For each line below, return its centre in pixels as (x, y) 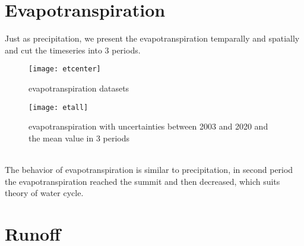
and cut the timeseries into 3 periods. (73, 50)
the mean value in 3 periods (79, 138)
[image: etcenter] (65, 69)
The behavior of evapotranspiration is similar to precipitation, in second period (149, 169)
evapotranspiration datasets (79, 88)
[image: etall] (58, 107)
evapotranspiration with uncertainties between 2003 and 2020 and (148, 126)
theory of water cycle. (44, 193)
